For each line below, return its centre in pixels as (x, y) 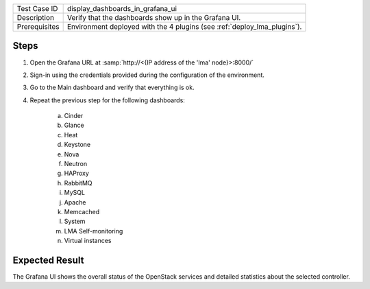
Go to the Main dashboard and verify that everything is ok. (112, 88)
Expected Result (48, 260)
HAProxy (76, 173)
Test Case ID (37, 9)
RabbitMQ (78, 183)
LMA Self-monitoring (94, 231)
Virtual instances (88, 241)
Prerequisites (38, 26)
